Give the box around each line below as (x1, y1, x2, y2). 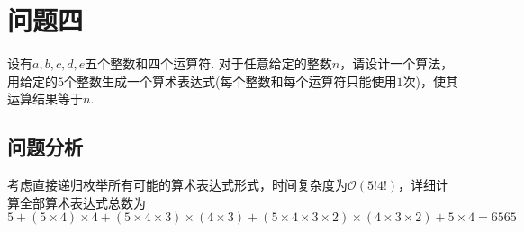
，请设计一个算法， (339, 54, 454, 73)
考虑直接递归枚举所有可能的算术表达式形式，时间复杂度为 (7, 175, 348, 194)
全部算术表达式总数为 (19, 192, 146, 211)
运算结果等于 (7, 89, 83, 108)
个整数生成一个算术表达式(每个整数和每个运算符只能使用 (64, 71, 397, 90)
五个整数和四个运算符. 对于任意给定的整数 (85, 54, 332, 73)
